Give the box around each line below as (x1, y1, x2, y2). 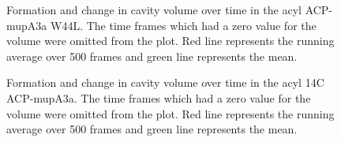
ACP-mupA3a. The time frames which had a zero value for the (6, 89, 311, 106)
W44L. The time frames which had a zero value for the (50, 17, 317, 33)
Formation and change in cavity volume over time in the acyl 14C (6, 74, 324, 91)
